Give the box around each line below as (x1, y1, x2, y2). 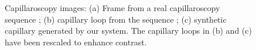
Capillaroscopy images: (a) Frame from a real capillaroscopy (5, 2, 220, 13)
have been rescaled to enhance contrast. (5, 35, 147, 48)
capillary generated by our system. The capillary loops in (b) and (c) (5, 24, 252, 37)
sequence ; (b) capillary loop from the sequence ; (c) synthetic (5, 13, 227, 25)
